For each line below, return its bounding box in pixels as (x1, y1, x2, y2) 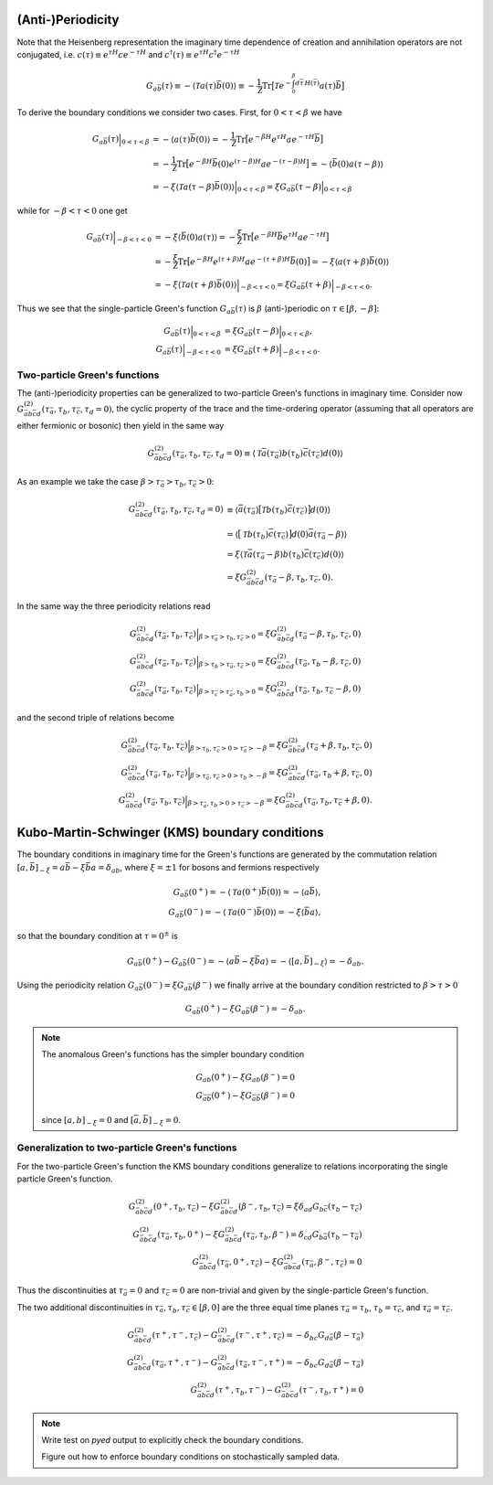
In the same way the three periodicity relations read (16, 600, 211, 612)
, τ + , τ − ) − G (163, 1356, 218, 1368)
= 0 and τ (129, 1285, 166, 1296)
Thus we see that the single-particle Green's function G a (16, 303, 232, 315)
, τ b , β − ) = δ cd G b (254, 1228, 324, 1242)
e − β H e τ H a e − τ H (247, 133, 315, 144)
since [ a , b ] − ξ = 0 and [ (41, 1114, 134, 1127)
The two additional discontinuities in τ (16, 1301, 160, 1312)
